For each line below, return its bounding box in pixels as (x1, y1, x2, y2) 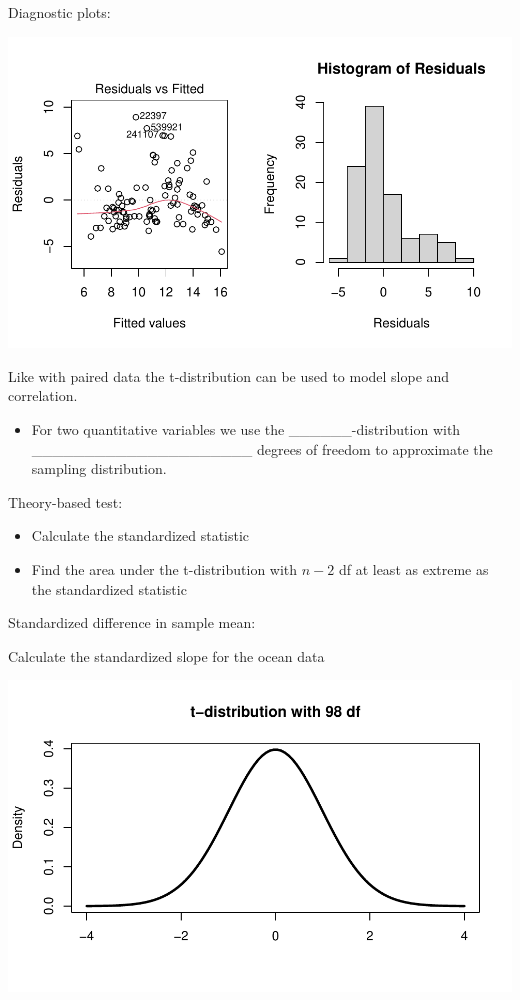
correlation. (8, 385, 78, 406)
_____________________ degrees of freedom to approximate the (31, 438, 493, 459)
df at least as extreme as (338, 559, 489, 580)
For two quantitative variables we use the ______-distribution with (31, 419, 461, 440)
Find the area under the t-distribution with (31, 559, 298, 580)
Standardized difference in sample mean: (8, 612, 256, 633)
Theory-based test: (8, 491, 123, 512)
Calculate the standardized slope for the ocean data (8, 645, 325, 666)
